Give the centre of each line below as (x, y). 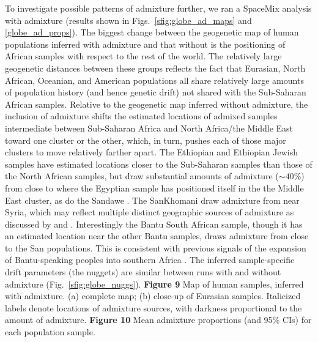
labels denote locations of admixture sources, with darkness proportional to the (153, 307)
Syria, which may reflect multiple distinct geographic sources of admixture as (150, 212)
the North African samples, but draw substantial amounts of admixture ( (142, 176)
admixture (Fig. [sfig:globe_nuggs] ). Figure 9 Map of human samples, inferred (154, 284)
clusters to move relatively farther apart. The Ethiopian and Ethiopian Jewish (151, 152)
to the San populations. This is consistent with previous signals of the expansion (156, 247)
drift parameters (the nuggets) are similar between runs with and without (143, 272)
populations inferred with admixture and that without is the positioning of (145, 44)
